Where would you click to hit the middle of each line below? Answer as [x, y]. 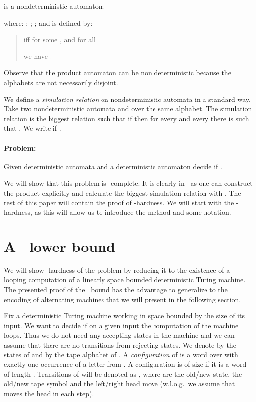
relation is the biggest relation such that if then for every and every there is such [127, 118]
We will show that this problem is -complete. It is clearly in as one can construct [128, 183]
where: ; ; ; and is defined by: [48, 23]
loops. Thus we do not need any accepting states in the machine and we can [119, 335]
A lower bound [60, 246]
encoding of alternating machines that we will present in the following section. [123, 299]
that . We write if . [33, 128]
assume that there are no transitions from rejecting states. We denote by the [120, 344]
